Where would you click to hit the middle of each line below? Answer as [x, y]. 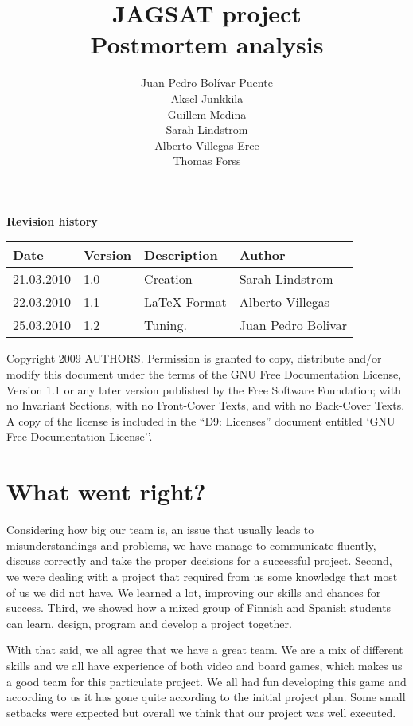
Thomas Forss [207, 161]
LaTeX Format [185, 302]
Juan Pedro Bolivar [293, 325]
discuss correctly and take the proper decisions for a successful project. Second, [199, 561]
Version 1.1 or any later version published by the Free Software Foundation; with [204, 389]
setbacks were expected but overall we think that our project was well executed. [201, 712]
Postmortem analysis [207, 44]
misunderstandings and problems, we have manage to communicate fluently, [191, 545]
